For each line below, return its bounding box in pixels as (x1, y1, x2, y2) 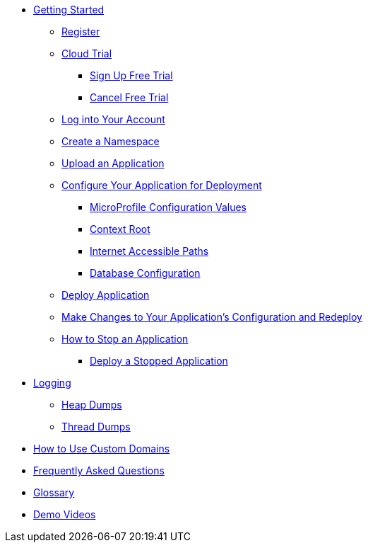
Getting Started (33, 4, 105, 16)
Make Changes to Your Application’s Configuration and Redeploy (61, 311, 362, 323)
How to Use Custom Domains (33, 443, 170, 455)
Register (61, 25, 100, 38)
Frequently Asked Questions (33, 464, 165, 476)
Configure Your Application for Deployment (61, 179, 262, 191)
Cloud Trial (61, 47, 112, 59)
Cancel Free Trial (90, 91, 169, 103)
